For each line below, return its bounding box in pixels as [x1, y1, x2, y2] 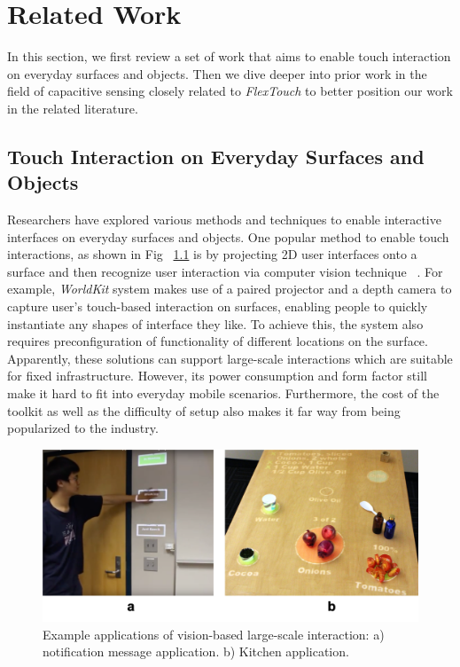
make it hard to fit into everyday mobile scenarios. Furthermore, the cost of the [7, 384, 440, 403]
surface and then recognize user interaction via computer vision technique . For [7, 262, 443, 280]
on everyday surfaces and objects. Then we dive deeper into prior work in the [7, 64, 427, 82]
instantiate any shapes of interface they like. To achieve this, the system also [7, 314, 424, 333]
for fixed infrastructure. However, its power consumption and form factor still [7, 366, 427, 385]
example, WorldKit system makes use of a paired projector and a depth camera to [7, 279, 452, 298]
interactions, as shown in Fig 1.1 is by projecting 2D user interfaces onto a [7, 245, 417, 263]
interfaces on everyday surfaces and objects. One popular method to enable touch [7, 227, 449, 246]
